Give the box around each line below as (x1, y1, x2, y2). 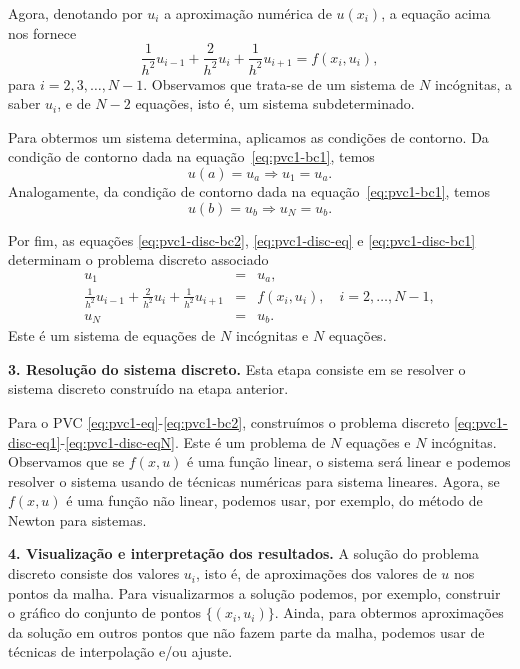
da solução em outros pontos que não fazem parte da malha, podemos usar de (8, 621, 485, 642)
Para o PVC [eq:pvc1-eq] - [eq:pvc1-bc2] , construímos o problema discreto (8, 411, 450, 432)
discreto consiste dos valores (8, 563, 180, 584)
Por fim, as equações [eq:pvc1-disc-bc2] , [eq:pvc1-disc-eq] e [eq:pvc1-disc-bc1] (8, 229, 476, 250)
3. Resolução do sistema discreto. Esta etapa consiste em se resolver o (8, 358, 466, 379)
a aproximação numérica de (164, 3, 332, 23)
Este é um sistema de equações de (8, 325, 216, 346)
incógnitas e (235, 325, 309, 346)
